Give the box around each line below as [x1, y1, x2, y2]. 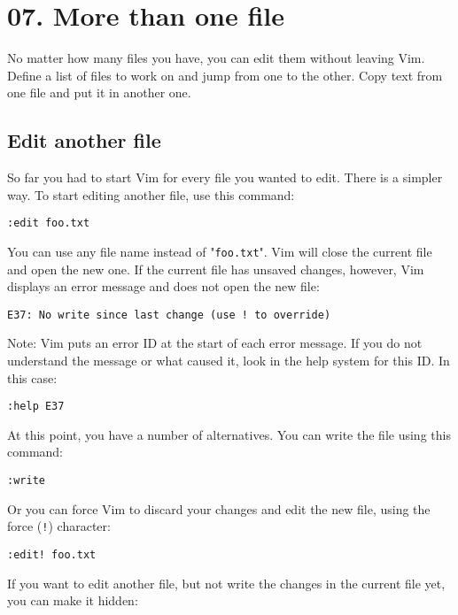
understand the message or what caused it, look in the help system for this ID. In [7, 351, 450, 370]
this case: [7, 368, 58, 387]
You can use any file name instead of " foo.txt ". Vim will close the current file [7, 242, 432, 260]
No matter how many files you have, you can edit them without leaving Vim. [7, 49, 425, 67]
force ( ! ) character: [7, 517, 111, 535]
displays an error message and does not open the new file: [7, 277, 320, 296]
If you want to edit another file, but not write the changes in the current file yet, [7, 573, 446, 592]
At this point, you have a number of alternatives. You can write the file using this [7, 425, 451, 443]
